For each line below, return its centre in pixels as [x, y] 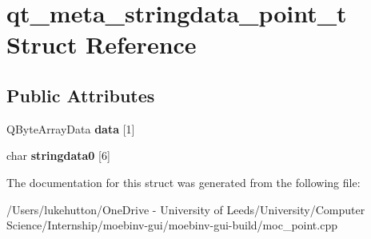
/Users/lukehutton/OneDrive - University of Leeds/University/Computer [186, 209]
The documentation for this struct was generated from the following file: [184, 182]
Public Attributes [81, 95]
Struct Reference [102, 44]
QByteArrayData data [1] [71, 128]
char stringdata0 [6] [58, 155]
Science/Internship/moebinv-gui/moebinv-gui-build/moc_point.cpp [172, 225]
